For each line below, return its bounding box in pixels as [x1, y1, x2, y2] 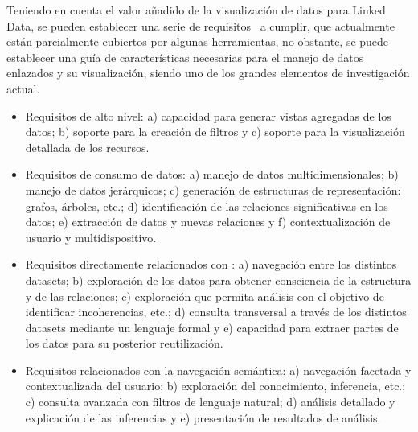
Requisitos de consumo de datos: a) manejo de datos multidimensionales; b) [25, 166, 399, 183]
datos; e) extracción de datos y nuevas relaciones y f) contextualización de [25, 213, 391, 230]
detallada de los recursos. [25, 138, 150, 155]
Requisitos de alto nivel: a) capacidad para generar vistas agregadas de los [25, 107, 391, 124]
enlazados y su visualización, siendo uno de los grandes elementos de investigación [6, 64, 410, 81]
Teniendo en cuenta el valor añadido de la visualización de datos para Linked [6, 2, 386, 18]
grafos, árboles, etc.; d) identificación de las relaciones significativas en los [25, 197, 388, 214]
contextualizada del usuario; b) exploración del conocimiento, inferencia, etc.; [25, 377, 406, 394]
